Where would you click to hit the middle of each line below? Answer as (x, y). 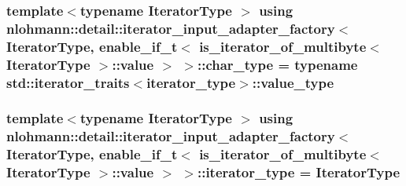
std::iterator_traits (68, 82)
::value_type (293, 82)
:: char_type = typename (277, 64)
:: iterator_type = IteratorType (299, 172)
